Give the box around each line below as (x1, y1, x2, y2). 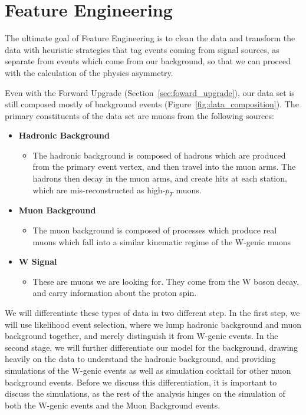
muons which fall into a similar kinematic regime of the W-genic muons (32, 235, 291, 248)
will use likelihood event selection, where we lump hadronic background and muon (5, 318, 302, 330)
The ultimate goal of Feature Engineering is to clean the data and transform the (5, 32, 295, 44)
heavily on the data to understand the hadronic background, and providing (5, 353, 276, 365)
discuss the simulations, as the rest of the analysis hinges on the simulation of (5, 387, 285, 400)
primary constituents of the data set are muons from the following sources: (5, 109, 274, 121)
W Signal (18, 255, 57, 268)
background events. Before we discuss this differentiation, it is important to (5, 376, 277, 388)
